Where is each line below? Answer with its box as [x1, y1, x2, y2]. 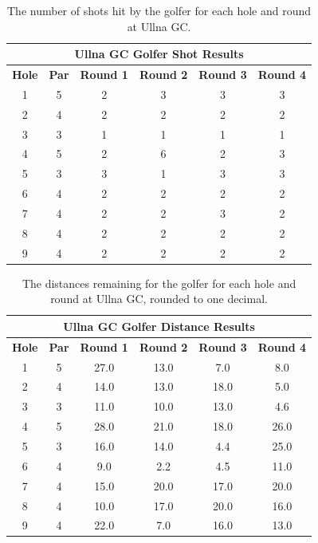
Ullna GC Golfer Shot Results [74, 45, 244, 62]
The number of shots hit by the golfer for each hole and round [7, 2, 312, 18]
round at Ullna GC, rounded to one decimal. [50, 290, 268, 307]
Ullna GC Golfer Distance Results [63, 317, 255, 334]
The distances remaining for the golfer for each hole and [22, 274, 296, 291]
